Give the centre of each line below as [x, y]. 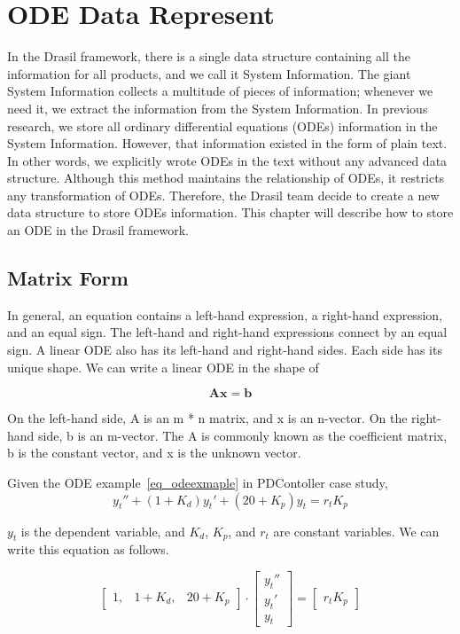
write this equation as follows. [88, 549]
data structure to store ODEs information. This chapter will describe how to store [230, 212]
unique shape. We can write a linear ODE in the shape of [163, 367]
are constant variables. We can [356, 531]
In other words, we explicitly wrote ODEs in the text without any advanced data [227, 160]
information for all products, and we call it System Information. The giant [209, 73]
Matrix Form [68, 278]
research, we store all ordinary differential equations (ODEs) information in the [222, 125]
